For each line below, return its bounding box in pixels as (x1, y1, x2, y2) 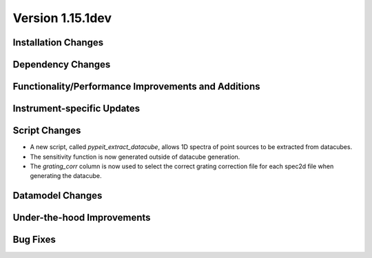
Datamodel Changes (12, 190, 103, 201)
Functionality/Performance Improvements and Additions (12, 81, 260, 92)
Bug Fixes (12, 234, 56, 246)
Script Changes (12, 125, 81, 137)
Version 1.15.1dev (12, 10, 112, 26)
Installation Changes (12, 37, 104, 48)
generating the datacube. (30, 172, 103, 180)
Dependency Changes (12, 59, 111, 70)
